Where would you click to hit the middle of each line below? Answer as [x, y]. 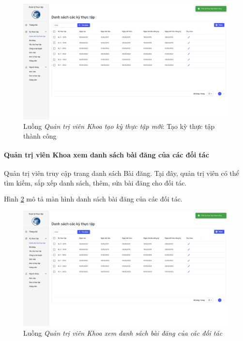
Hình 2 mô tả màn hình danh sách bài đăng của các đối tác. [93, 199]
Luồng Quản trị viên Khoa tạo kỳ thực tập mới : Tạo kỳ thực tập [119, 126]
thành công [40, 135]
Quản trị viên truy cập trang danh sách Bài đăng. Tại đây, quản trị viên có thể [121, 173]
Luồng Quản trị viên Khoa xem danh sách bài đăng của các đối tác [123, 333]
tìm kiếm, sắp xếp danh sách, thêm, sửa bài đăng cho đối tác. [95, 182]
